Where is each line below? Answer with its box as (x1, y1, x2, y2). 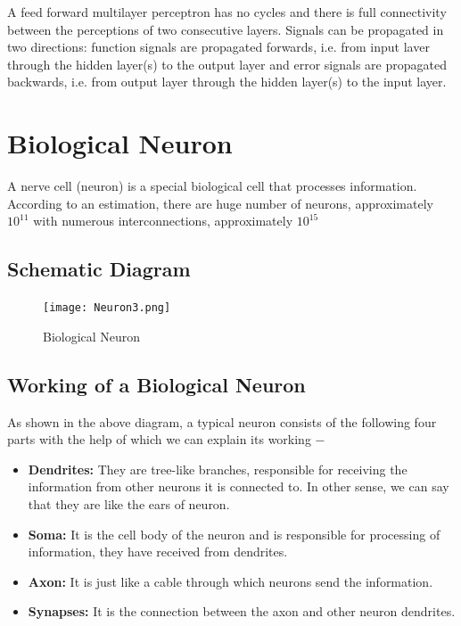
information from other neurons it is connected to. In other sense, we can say (28, 477, 449, 496)
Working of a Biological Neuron (7, 370, 306, 398)
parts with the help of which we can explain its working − (7, 430, 325, 449)
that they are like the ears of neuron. (28, 494, 230, 513)
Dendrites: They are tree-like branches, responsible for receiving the (28, 459, 407, 478)
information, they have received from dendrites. (28, 542, 288, 561)
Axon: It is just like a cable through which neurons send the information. (28, 572, 433, 590)
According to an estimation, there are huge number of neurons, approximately (7, 194, 433, 212)
